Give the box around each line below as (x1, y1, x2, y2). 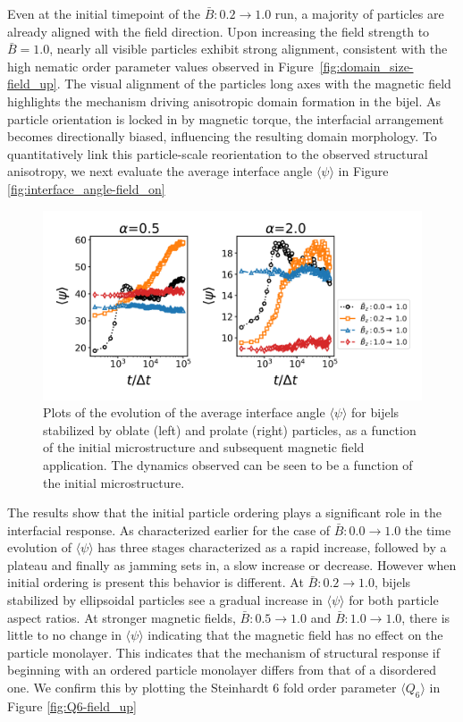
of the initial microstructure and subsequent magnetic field (43, 438, 365, 457)
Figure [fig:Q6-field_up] (7, 696, 137, 715)
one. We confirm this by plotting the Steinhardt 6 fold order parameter (7, 678, 397, 697)
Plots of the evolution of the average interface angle (43, 403, 325, 422)
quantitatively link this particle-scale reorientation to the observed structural (7, 144, 428, 163)
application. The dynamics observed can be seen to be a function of (43, 455, 413, 474)
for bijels (351, 403, 400, 422)
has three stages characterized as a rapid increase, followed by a (97, 538, 447, 557)
